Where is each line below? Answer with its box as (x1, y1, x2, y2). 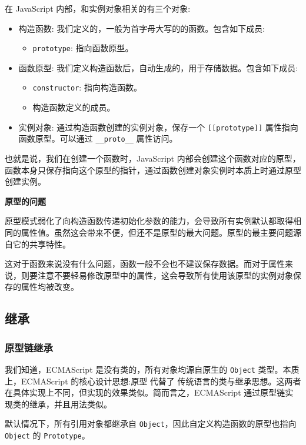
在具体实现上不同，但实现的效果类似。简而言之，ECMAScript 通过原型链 (5, 386, 285, 399)
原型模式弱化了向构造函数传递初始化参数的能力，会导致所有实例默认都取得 (5, 215, 293, 227)
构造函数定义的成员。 (32, 101, 115, 113)
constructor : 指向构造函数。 (32, 81, 142, 93)
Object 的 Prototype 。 (5, 429, 90, 441)
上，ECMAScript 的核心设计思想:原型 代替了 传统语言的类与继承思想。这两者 (5, 374, 301, 387)
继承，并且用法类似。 (29, 397, 112, 410)
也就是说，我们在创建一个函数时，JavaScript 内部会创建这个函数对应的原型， (5, 152, 301, 164)
